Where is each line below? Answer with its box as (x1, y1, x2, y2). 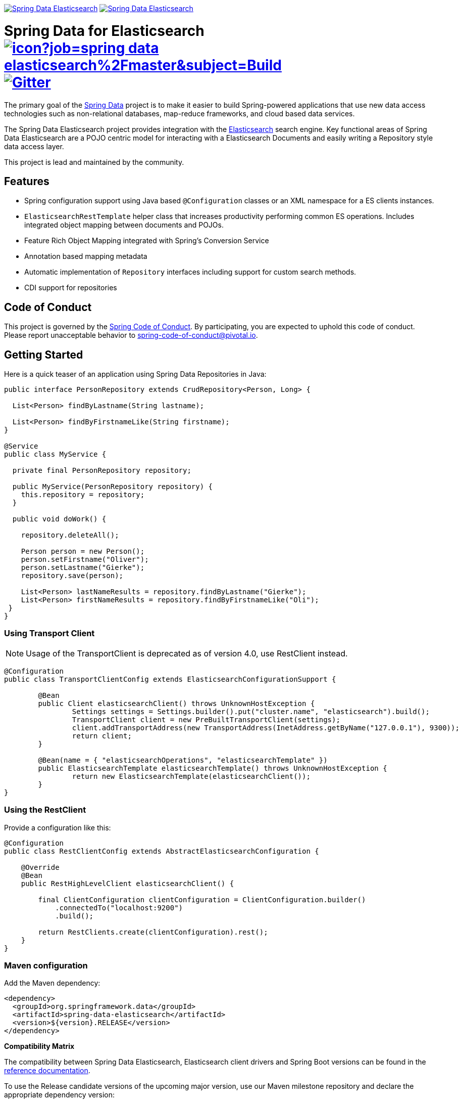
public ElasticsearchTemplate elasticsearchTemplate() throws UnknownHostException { (38, 764, 387, 772)
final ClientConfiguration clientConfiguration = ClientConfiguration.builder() (38, 895, 366, 904)
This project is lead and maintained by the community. (4, 157, 184, 166)
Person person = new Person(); (21, 547, 145, 556)
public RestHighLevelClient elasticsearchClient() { (21, 879, 234, 888)
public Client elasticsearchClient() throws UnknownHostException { (38, 699, 315, 708)
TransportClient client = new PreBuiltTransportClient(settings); (72, 715, 340, 724)
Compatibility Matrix (4, 1042, 75, 1051)
